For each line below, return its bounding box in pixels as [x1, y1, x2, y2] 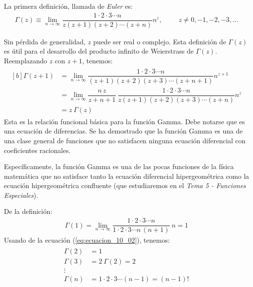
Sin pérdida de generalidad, [4, 36, 86, 46]
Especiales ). [4, 190, 38, 200]
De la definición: [4, 206, 53, 216]
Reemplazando [4, 55, 47, 65]
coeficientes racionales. [4, 145, 71, 155]
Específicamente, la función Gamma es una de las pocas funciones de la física [4, 161, 234, 172]
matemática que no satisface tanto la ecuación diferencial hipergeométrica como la [4, 171, 249, 181]
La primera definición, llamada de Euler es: [4, 1, 133, 11]
